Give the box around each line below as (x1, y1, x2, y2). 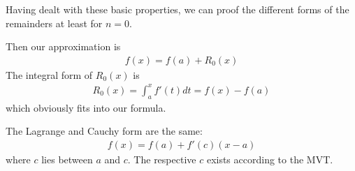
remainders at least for (6, 15, 103, 30)
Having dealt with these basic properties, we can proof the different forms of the (6, 2, 349, 16)
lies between (41, 151, 93, 166)
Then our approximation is (6, 39, 121, 54)
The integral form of (6, 67, 93, 82)
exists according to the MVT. (206, 151, 333, 166)
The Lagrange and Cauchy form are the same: (6, 124, 203, 138)
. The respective (127, 151, 196, 166)
